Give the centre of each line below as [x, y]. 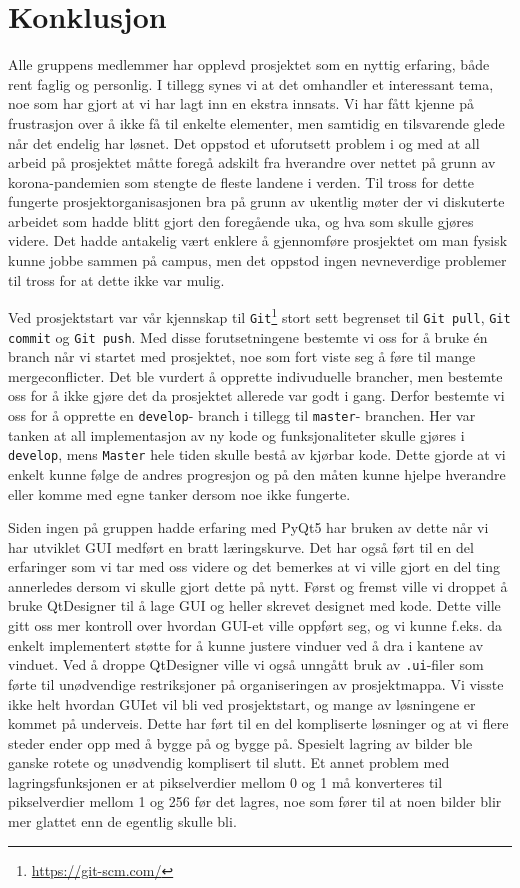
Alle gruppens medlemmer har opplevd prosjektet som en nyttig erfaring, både [249, 64]
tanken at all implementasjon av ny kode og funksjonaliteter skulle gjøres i [236, 434]
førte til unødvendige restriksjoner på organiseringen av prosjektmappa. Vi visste [256, 683]
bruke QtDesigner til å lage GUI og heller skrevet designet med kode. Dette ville [254, 605]
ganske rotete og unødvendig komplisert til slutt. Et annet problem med [229, 762]
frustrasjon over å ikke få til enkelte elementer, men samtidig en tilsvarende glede [256, 122]
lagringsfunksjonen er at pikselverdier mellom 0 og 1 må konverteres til [225, 781]
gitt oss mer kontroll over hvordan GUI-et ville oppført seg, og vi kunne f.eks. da [255, 625]
